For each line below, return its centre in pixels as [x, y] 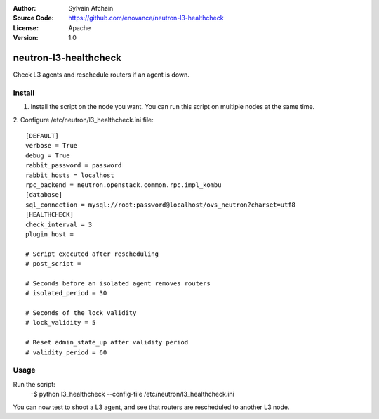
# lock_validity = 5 [61, 323]
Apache [80, 27]
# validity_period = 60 [66, 352]
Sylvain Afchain [91, 8]
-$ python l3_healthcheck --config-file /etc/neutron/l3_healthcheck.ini [132, 394]
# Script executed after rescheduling [92, 254]
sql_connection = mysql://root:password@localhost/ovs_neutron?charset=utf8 [161, 205]
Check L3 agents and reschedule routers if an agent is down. [101, 75]
